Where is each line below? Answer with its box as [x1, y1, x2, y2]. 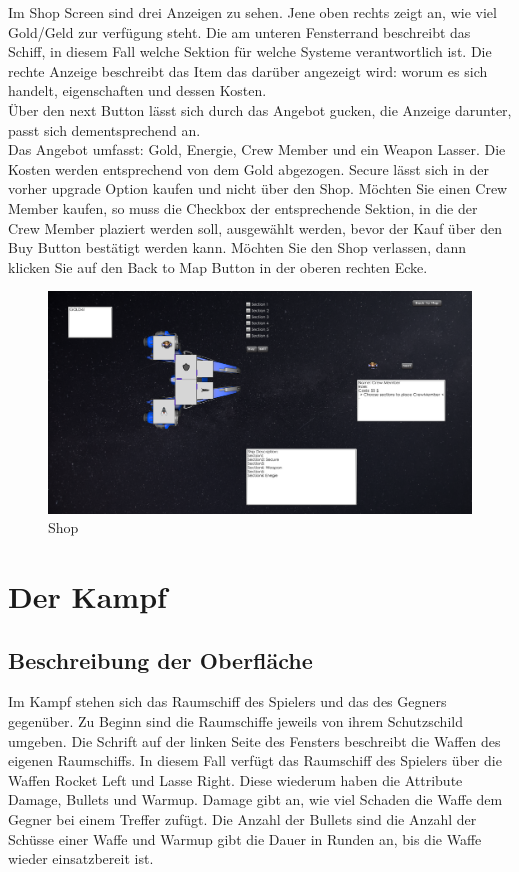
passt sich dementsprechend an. [8, 119, 201, 140]
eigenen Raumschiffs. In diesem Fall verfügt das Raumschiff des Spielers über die [8, 750, 502, 771]
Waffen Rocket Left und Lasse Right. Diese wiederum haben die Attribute [8, 769, 463, 790]
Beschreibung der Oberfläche [8, 644, 313, 675]
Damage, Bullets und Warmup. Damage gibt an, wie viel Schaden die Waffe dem [8, 789, 503, 810]
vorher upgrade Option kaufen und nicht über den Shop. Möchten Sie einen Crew [8, 178, 508, 199]
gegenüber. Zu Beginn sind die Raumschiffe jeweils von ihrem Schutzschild [8, 711, 463, 732]
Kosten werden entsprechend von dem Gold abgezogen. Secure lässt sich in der [8, 158, 489, 179]
